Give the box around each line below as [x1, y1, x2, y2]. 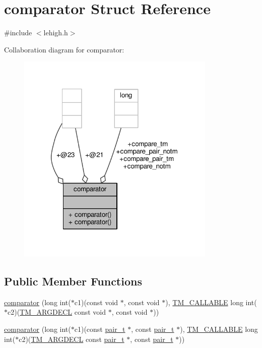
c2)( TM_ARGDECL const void [8, 307, 106, 317]
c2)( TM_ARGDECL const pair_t [19, 333, 124, 344]
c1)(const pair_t [74, 324, 125, 334]
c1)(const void [74, 297, 118, 307]
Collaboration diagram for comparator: [4, 44, 124, 54]
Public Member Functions [4, 273, 142, 289]
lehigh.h [43, 27, 68, 38]
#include [4, 27, 32, 38]
